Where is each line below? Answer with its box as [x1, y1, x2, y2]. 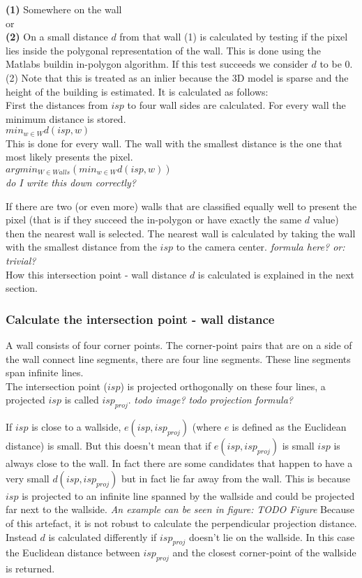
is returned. [6, 561, 55, 576]
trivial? [6, 253, 36, 267]
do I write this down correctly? [6, 175, 136, 189]
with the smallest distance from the [6, 239, 157, 254]
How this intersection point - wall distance [6, 267, 187, 281]
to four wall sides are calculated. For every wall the [127, 98, 346, 112]
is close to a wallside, [31, 420, 121, 434]
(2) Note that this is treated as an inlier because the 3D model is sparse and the [6, 70, 349, 84]
